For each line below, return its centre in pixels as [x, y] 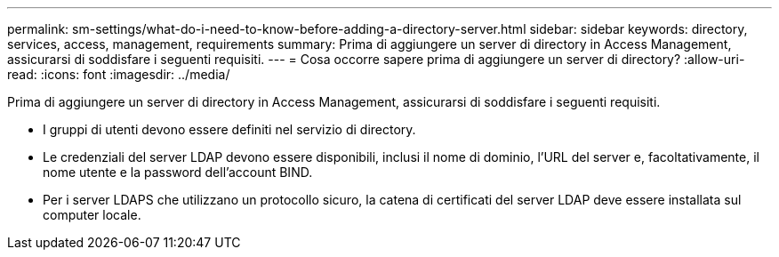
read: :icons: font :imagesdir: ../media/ [119, 74]
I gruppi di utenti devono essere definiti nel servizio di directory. [229, 129]
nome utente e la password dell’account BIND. [178, 172]
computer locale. [92, 215]
